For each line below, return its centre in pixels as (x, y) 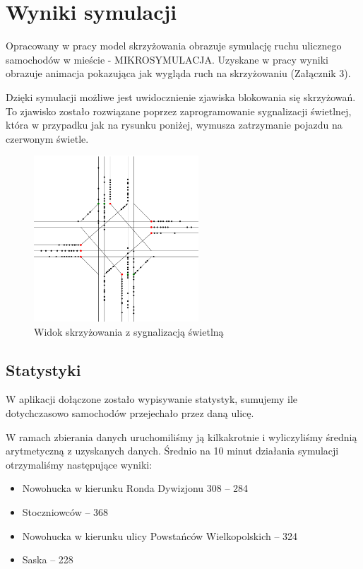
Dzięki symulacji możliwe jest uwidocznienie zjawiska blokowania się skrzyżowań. (181, 96)
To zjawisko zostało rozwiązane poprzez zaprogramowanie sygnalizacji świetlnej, (179, 111)
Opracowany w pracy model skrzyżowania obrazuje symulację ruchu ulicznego (174, 46)
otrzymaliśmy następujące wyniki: (79, 464)
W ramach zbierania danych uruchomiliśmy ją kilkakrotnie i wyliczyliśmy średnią (181, 436)
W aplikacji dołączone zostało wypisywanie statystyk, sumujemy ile (152, 399)
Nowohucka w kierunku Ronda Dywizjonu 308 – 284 (135, 488)
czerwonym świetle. (47, 138)
